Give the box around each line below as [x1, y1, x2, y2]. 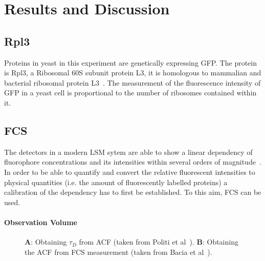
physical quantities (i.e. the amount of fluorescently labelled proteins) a [4, 176, 228, 187]
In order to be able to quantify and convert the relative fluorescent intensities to [4, 166, 255, 177]
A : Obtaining [25, 236, 67, 247]
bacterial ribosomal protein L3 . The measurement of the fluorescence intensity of [4, 77, 261, 88]
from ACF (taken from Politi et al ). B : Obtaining [79, 236, 238, 247]
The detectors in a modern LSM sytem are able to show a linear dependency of [4, 146, 253, 157]
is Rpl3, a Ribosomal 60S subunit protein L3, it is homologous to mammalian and [4, 67, 261, 78]
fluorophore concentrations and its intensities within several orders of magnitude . [4, 156, 261, 167]
